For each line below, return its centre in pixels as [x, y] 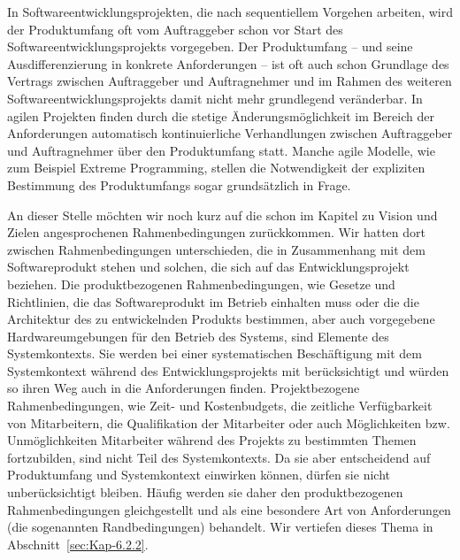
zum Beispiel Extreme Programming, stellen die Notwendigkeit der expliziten [216, 168]
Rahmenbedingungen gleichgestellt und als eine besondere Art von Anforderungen [229, 509]
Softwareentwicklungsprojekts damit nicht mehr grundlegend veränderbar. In [215, 98]
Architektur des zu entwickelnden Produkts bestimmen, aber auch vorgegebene [221, 319]
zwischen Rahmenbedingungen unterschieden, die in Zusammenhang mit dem [216, 249]
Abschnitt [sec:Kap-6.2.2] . [78, 544]
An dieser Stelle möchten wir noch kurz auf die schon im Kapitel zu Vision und [222, 215]
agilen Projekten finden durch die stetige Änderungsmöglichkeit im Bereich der [221, 115]
